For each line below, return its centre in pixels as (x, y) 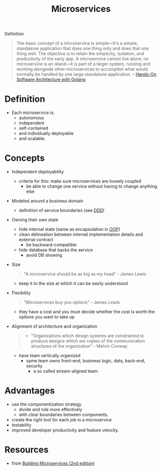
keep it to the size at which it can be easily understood (73, 283)
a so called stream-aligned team (65, 371)
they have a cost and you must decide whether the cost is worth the (87, 312)
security (34, 366)
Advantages (30, 391)
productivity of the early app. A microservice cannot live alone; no (82, 59)
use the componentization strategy (47, 404)
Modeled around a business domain (47, 201)
